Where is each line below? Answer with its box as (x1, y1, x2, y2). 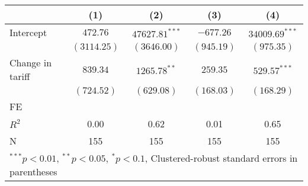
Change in (9, 56, 52, 69)
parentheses (9, 165, 57, 178)
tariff (9, 69, 30, 83)
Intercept (9, 25, 47, 39)
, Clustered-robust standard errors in (145, 151, 298, 165)
